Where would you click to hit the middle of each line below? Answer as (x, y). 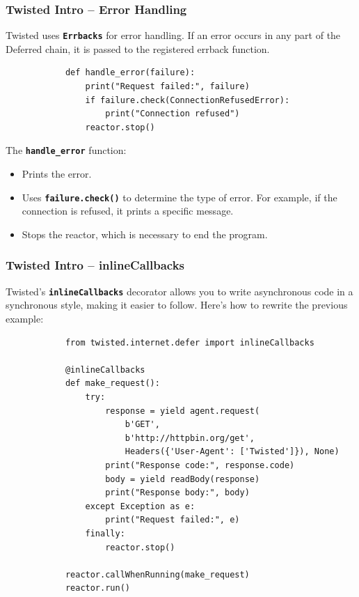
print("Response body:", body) (177, 493)
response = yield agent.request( (183, 411)
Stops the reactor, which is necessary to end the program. (145, 234)
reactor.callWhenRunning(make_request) (157, 574)
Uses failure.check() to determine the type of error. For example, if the (179, 197)
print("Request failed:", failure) (167, 87)
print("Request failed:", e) (173, 520)
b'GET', (142, 425)
